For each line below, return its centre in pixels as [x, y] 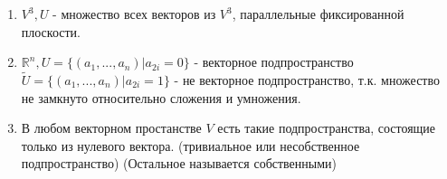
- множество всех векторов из [134, 14]
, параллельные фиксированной [318, 14]
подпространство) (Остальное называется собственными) [179, 163]
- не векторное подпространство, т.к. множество [307, 80]
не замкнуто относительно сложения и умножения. [161, 97]
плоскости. [51, 31]
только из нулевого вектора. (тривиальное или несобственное [190, 145]
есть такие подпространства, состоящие [327, 128]
